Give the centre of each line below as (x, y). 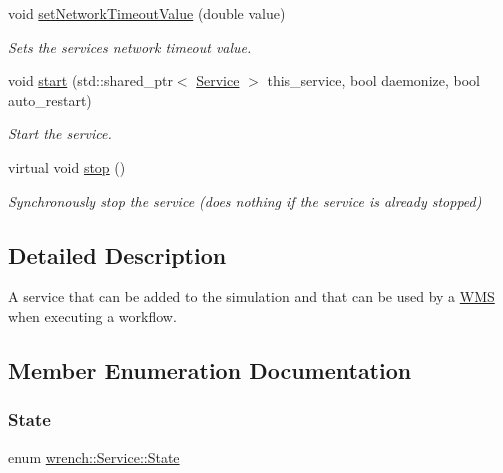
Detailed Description (117, 254)
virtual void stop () (67, 166)
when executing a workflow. (92, 315)
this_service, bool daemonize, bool (373, 80)
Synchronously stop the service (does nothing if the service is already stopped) (245, 200)
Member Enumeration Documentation (210, 369)
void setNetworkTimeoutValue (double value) (147, 13)
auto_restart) (50, 99)
